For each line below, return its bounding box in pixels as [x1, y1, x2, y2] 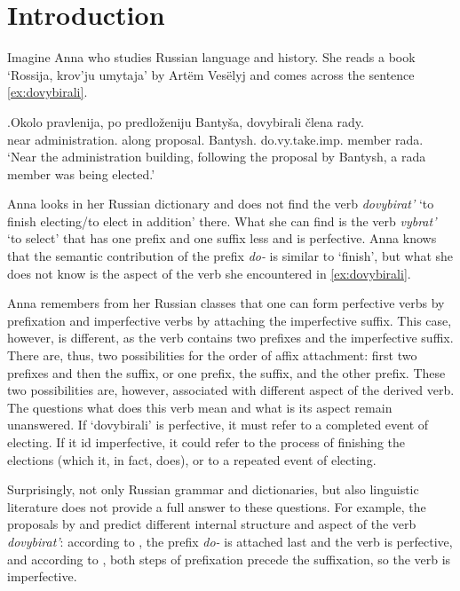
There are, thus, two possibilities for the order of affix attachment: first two [7, 346, 417, 365]
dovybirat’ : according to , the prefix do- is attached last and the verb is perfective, [7, 532, 453, 550]
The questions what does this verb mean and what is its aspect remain [7, 398, 393, 416]
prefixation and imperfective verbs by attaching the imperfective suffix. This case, [7, 311, 452, 329]
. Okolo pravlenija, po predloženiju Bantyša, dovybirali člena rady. [7, 112, 364, 130]
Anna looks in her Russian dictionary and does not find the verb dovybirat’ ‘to [7, 194, 434, 213]
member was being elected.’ [7, 164, 155, 183]
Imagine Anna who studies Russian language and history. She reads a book [7, 48, 416, 67]
